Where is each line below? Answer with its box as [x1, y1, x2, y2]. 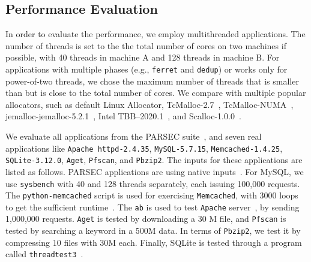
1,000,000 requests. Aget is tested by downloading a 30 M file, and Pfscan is [5, 212, 286, 225]
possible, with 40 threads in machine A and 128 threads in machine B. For [5, 51, 280, 64]
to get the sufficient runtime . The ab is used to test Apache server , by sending [5, 200, 300, 213]
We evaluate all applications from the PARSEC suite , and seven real [5, 130, 262, 143]
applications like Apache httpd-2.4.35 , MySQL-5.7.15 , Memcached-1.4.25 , [5, 141, 283, 154]
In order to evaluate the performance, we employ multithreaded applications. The [5, 28, 306, 40]
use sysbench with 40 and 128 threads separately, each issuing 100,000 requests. [5, 177, 300, 189]
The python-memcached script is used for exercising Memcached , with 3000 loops [5, 189, 298, 201]
